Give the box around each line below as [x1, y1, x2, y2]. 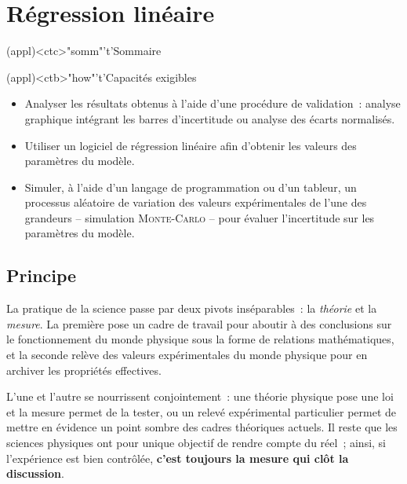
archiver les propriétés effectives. [6, 361, 162, 378]
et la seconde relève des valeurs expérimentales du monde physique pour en [6, 346, 368, 363]
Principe [6, 263, 77, 288]
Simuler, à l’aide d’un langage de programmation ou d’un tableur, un [24, 178, 357, 195]
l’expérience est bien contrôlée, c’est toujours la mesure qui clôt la [6, 449, 349, 466]
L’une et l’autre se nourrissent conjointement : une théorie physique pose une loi [6, 388, 394, 405]
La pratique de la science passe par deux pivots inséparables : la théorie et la [6, 300, 377, 317]
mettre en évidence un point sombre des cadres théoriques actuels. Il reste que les [6, 419, 398, 435]
